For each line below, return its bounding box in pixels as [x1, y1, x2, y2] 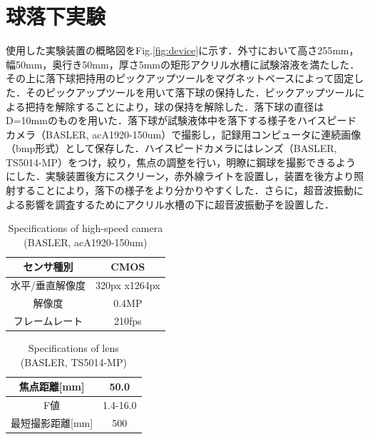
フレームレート [13, 313, 83, 328]
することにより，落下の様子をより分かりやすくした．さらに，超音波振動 [15, 183, 354, 198]
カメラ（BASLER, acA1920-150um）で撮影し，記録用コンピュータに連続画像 [6, 126, 361, 141]
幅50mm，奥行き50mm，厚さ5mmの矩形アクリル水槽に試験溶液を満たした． [6, 56, 360, 71]
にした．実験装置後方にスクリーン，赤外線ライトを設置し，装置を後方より [6, 168, 354, 183]
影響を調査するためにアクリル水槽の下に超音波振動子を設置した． [25, 196, 334, 211]
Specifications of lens [28, 340, 119, 355]
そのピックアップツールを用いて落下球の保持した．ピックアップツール [25, 84, 355, 99]
